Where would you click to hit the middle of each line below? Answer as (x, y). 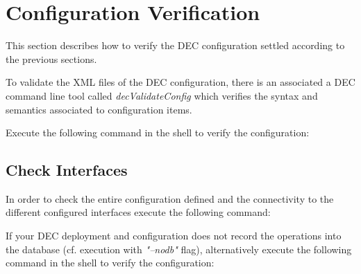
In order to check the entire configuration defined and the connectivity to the (170, 198)
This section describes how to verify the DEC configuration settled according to (175, 45)
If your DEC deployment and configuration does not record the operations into (174, 236)
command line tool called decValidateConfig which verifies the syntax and (162, 95)
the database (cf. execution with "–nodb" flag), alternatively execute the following (179, 249)
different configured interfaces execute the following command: (138, 212)
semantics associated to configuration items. (99, 109)
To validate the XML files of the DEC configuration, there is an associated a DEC (180, 82)
